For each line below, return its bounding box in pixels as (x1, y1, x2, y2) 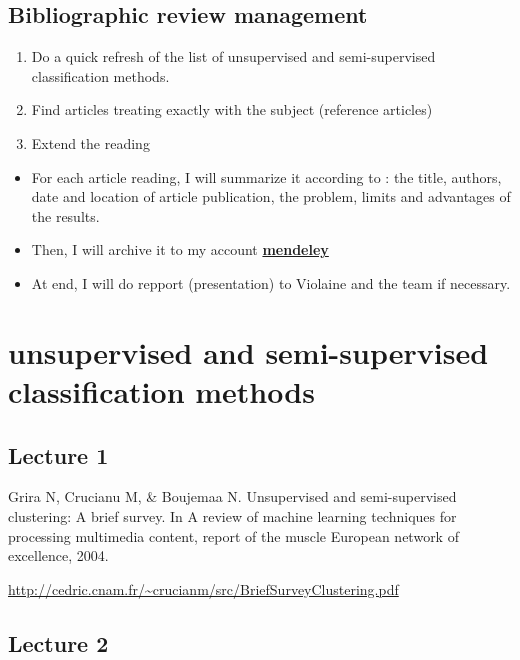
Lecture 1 (8, 439, 109, 470)
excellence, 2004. (8, 545, 109, 566)
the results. (31, 205, 100, 226)
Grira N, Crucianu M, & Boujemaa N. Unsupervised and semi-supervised (8, 486, 457, 507)
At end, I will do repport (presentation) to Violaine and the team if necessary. (31, 272, 511, 293)
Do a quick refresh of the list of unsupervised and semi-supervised (31, 46, 436, 67)
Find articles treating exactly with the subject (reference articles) (31, 99, 433, 120)
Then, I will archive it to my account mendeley (31, 239, 329, 260)
